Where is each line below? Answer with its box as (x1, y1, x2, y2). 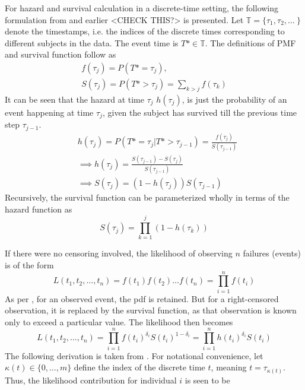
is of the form (5, 258, 54, 271)
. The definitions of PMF (205, 36, 296, 49)
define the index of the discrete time (74, 361, 205, 373)
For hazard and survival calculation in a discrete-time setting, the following (5, 2, 279, 14)
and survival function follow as (5, 48, 116, 61)
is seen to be (185, 373, 230, 386)
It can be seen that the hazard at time (5, 93, 144, 105)
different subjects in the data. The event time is (5, 36, 179, 49)
